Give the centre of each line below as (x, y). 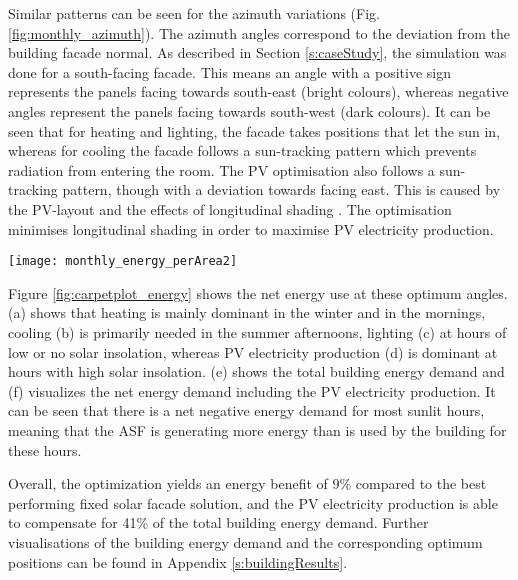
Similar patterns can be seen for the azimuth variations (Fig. (194, 13)
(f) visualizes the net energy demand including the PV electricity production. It (252, 390)
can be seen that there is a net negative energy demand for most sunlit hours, (246, 410)
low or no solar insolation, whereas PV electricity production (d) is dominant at (253, 351)
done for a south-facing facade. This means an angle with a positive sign (229, 71)
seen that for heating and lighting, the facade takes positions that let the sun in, (254, 130)
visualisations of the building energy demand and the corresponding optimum (245, 541)
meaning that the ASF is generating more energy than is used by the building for (257, 429)
